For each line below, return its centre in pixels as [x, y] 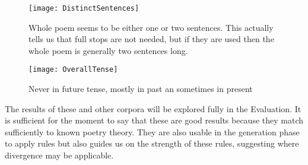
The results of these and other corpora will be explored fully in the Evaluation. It [153, 108]
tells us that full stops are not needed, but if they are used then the [151, 39]
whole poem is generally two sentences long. [108, 50]
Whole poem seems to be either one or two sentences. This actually [151, 27]
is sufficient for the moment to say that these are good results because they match [154, 120]
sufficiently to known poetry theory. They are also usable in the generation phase [152, 131]
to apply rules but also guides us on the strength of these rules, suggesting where [152, 143]
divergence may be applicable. [59, 155]
